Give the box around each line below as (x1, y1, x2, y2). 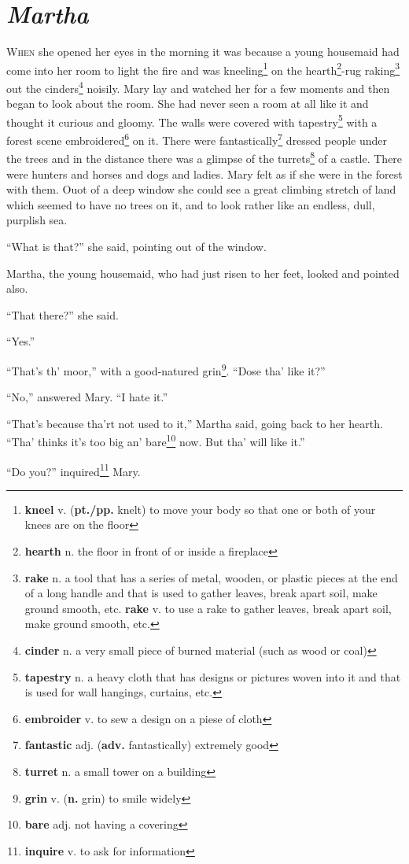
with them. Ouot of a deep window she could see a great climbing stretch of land (6, 181, 396, 198)
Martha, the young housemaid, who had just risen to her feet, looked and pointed (6, 264, 400, 281)
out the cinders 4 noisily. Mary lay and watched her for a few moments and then (6, 77, 390, 96)
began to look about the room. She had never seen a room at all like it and (6, 95, 369, 112)
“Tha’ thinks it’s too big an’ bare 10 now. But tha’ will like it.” (6, 431, 305, 449)
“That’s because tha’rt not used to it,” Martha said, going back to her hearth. (6, 415, 383, 431)
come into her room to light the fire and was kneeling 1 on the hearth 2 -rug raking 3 (6, 59, 400, 78)
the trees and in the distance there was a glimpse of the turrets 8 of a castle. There (6, 148, 403, 166)
